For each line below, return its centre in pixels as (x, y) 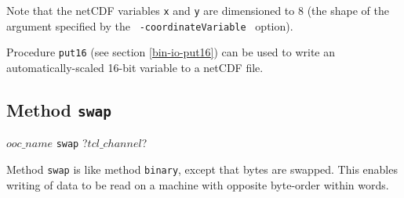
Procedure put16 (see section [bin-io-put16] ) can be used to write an (171, 52)
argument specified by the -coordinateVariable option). (150, 25)
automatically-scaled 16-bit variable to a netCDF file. (135, 67)
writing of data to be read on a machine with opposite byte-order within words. (198, 184)
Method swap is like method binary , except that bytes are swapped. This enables (202, 169)
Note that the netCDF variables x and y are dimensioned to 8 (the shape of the (198, 10)
